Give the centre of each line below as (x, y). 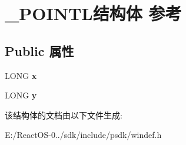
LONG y (21, 95)
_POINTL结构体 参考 (93, 13)
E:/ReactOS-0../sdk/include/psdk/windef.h (83, 135)
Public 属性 (39, 50)
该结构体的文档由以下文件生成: (64, 115)
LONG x (21, 75)
